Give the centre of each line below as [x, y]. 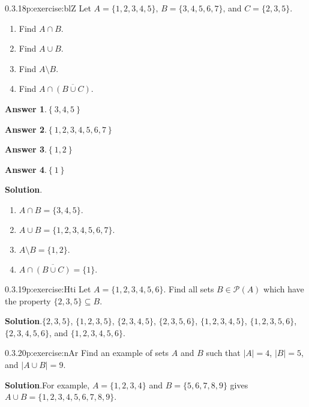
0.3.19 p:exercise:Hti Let [48, 288]
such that [223, 353]
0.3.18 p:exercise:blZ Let [48, 8]
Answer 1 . [26, 108]
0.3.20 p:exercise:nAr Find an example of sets [87, 353]
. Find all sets [189, 288]
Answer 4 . [26, 169]
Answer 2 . [26, 129]
